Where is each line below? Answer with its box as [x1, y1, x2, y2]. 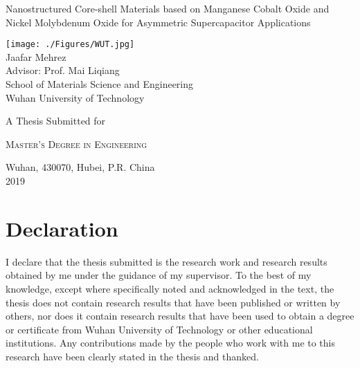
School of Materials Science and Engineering [6, 77, 194, 91]
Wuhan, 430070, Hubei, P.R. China [6, 160, 155, 174]
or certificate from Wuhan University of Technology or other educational [6, 322, 313, 336]
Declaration [6, 214, 118, 242]
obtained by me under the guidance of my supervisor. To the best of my [6, 268, 312, 282]
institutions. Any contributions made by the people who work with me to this [6, 335, 336, 350]
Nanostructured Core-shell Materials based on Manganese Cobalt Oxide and [6, 1, 330, 15]
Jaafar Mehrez [6, 49, 66, 64]
